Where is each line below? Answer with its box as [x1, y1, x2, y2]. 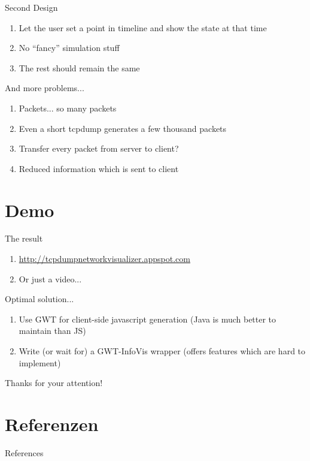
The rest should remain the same [19, 61, 140, 74]
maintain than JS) [19, 324, 86, 337]
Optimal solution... [5, 293, 74, 305]
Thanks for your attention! [5, 376, 103, 389]
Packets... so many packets [19, 101, 117, 114]
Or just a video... [19, 272, 82, 285]
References [5, 446, 44, 459]
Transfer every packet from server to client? [19, 142, 179, 155]
